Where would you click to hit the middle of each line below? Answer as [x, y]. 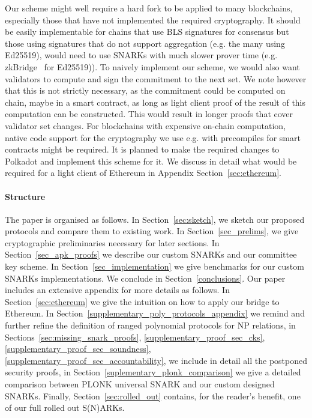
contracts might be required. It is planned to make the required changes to [142, 149]
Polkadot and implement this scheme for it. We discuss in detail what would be [151, 161]
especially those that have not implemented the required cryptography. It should [153, 20]
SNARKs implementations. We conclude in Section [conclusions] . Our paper [145, 278]
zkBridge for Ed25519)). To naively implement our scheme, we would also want [152, 66]
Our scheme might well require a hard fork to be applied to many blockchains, [149, 8]
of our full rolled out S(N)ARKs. [65, 407]
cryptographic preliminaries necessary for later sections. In [112, 242]
